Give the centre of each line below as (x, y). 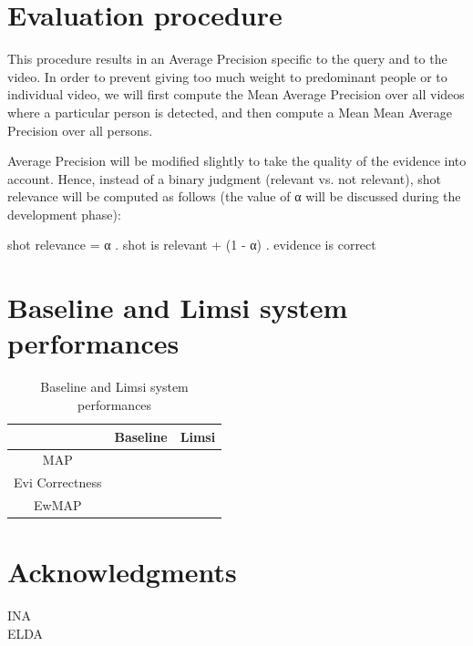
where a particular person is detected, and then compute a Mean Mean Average (230, 112)
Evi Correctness (58, 482)
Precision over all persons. (80, 130)
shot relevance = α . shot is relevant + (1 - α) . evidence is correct (192, 245)
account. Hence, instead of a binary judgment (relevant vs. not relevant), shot (224, 178)
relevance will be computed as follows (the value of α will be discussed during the (234, 196)
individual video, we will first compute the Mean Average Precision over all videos (236, 94)
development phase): (64, 214)
